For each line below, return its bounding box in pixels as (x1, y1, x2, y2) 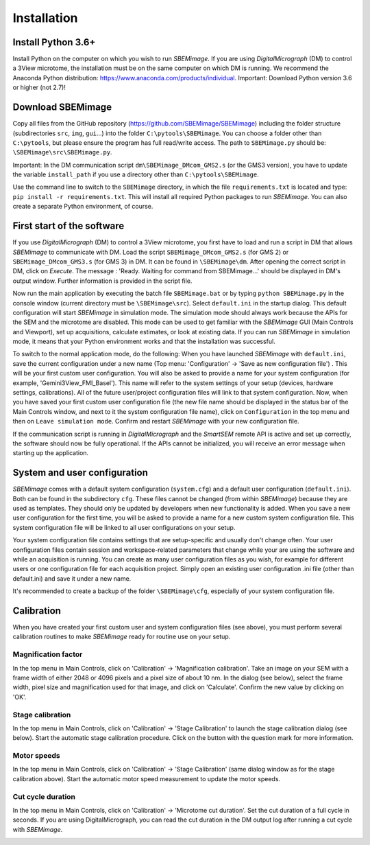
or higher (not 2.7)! (12, 83, 66, 92)
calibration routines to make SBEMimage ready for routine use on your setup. (12, 632, 231, 641)
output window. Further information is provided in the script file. (12, 277, 193, 285)
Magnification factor (12, 649, 83, 659)
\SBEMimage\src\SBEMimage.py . (12, 148, 112, 157)
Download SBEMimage (12, 102, 112, 113)
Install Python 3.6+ (12, 36, 96, 48)
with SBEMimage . (12, 825, 63, 833)
